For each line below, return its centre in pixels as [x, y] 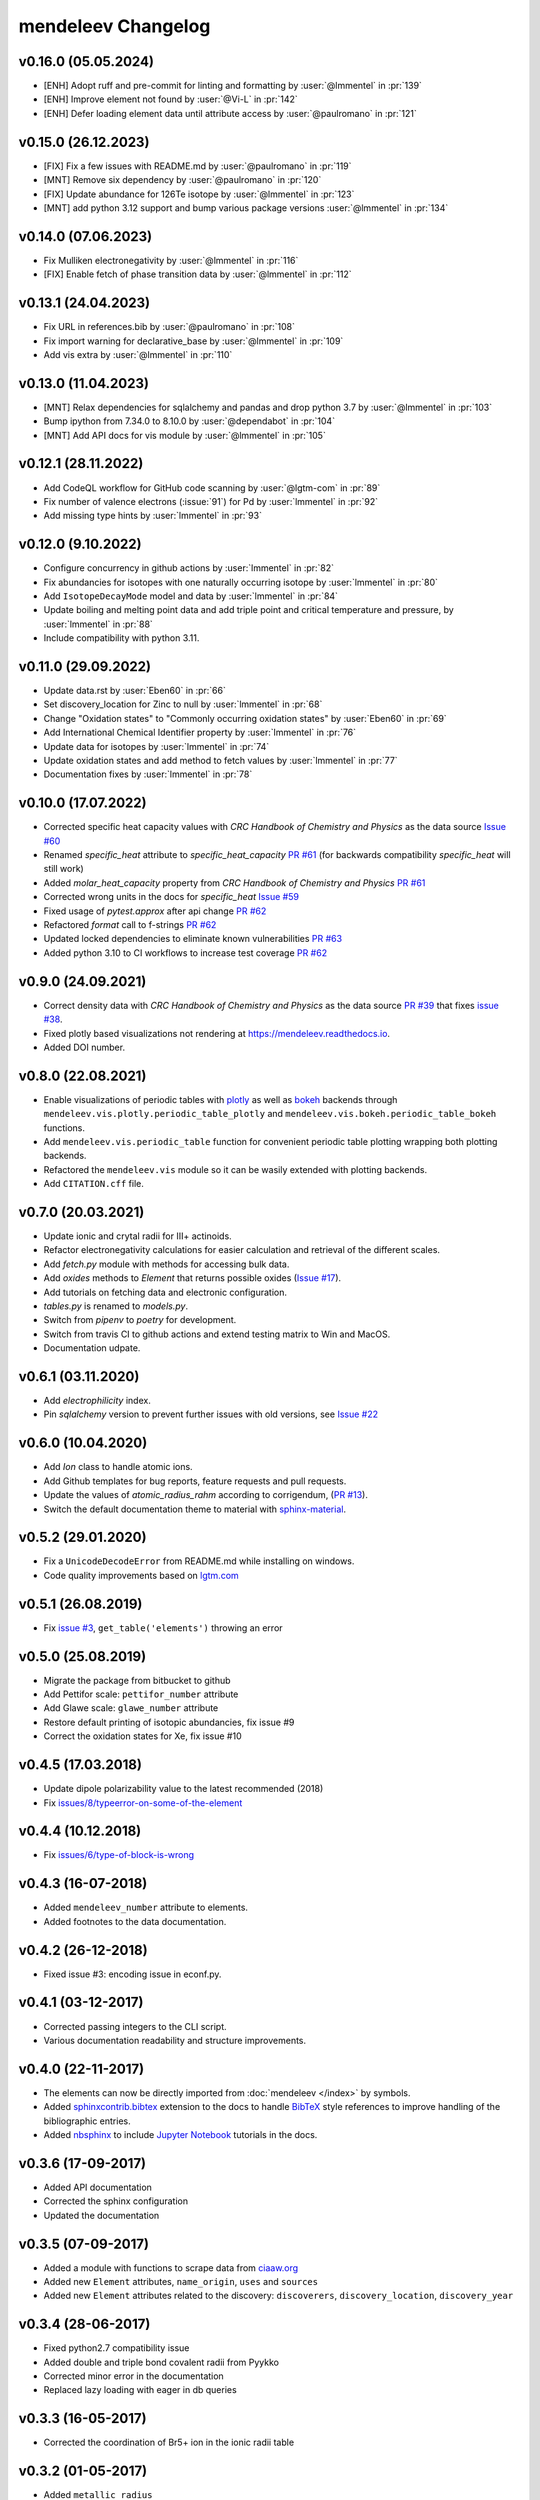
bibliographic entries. [87, 2121]
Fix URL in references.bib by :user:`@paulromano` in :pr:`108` [169, 327]
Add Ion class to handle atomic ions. [118, 1467]
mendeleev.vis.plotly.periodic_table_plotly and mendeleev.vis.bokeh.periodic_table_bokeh [270, 1114]
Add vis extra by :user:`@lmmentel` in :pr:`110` [138, 354]
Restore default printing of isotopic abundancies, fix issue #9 [169, 1722]
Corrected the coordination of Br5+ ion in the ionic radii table [169, 2442]
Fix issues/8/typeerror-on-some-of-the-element [143, 1802]
